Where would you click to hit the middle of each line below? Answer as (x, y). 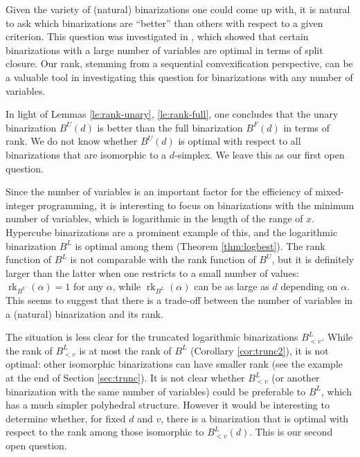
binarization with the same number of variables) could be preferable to (156, 391)
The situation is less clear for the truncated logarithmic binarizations (152, 337)
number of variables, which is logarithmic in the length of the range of (154, 218)
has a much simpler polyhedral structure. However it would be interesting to (168, 405)
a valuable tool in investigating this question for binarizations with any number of (179, 77)
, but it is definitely (313, 259)
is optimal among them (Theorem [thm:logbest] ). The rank (200, 245)
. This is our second (291, 432)
